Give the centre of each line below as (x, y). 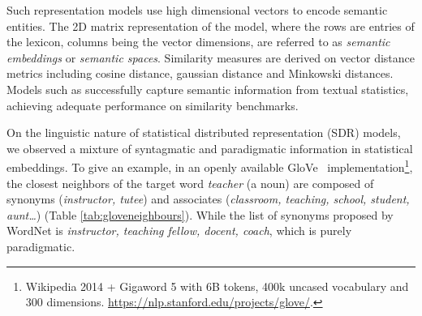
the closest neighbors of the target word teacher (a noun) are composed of (190, 183)
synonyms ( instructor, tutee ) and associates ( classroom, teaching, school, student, (208, 199)
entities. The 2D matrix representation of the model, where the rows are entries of (211, 26)
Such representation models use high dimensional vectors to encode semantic (197, 10)
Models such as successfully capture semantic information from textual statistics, (208, 89)
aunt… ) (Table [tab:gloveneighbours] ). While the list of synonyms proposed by (200, 214)
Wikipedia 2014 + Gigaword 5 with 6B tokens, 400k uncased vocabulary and (217, 286)
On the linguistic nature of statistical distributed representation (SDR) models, (204, 132)
